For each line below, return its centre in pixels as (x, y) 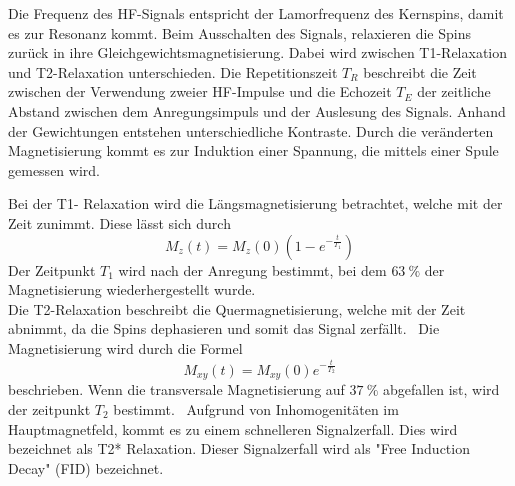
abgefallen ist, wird (441, 389)
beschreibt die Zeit (420, 71)
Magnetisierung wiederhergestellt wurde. (132, 289)
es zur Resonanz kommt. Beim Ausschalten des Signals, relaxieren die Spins (239, 32)
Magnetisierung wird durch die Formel (125, 347)
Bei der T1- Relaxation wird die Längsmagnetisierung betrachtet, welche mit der (255, 203)
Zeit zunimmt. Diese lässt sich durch (119, 222)
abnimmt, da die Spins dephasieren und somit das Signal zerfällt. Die (224, 328)
